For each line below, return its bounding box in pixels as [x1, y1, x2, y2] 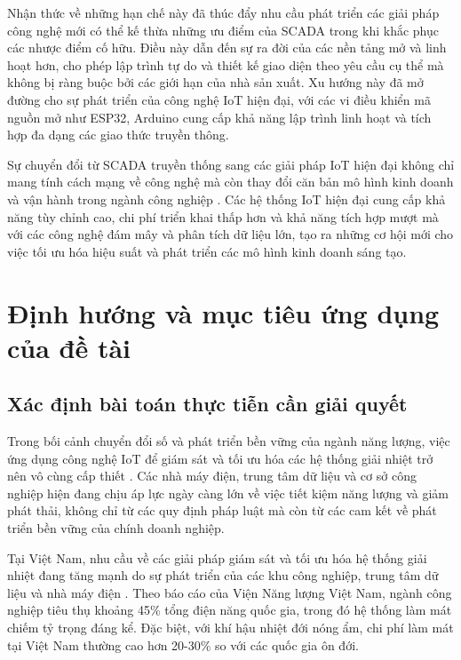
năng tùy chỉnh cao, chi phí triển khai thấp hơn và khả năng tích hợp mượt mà [7, 207, 439, 226]
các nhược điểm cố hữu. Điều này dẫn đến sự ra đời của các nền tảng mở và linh [7, 38, 447, 57]
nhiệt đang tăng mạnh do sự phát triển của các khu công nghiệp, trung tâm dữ [7, 566, 439, 584]
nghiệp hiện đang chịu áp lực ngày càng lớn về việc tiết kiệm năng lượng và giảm [7, 483, 449, 502]
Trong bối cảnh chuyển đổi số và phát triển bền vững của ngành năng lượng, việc [7, 432, 450, 450]
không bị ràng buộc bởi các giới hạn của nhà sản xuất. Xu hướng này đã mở [7, 73, 424, 91]
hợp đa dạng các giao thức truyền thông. [7, 125, 229, 144]
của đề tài [7, 329, 131, 365]
